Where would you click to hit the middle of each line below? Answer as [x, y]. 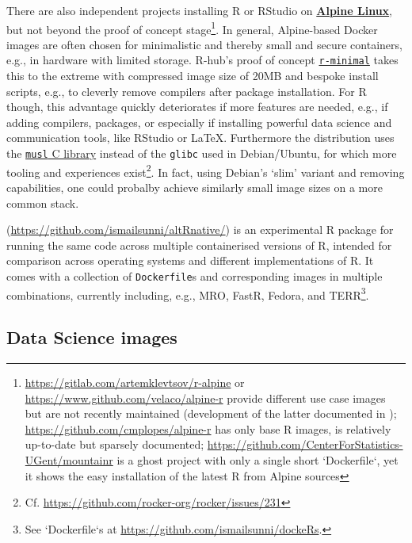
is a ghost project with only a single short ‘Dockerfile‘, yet [257, 460]
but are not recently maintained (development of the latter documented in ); [211, 413]
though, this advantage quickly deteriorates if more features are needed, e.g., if [197, 107]
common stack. [43, 203]
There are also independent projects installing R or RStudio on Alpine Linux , [199, 10]
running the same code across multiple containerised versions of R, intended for [199, 245]
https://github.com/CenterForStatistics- [305, 444]
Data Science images [92, 337]
